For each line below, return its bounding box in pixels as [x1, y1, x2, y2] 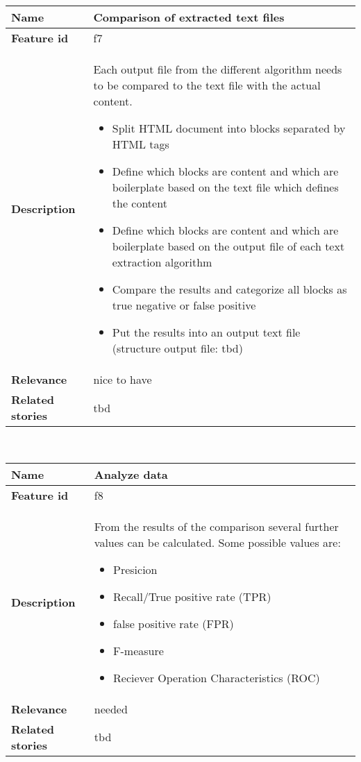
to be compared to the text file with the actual [93, 77, 321, 93]
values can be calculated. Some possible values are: [94, 534, 341, 550]
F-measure [113, 642, 164, 659]
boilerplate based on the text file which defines [112, 179, 339, 195]
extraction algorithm [112, 254, 212, 270]
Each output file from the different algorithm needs [93, 61, 342, 77]
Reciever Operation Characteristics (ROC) [113, 669, 320, 686]
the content [112, 195, 167, 211]
